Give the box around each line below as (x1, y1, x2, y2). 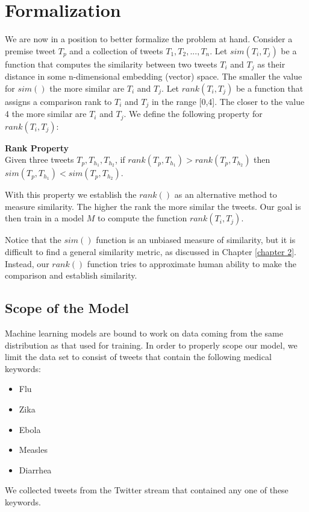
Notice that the (5, 233, 61, 246)
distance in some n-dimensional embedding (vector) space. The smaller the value (5, 70, 302, 83)
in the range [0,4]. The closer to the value (151, 95, 305, 107)
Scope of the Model (5, 299, 129, 317)
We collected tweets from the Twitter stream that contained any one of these (5, 484, 289, 496)
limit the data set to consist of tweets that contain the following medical (5, 350, 272, 363)
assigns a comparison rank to (5, 95, 112, 107)
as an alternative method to (174, 188, 277, 201)
